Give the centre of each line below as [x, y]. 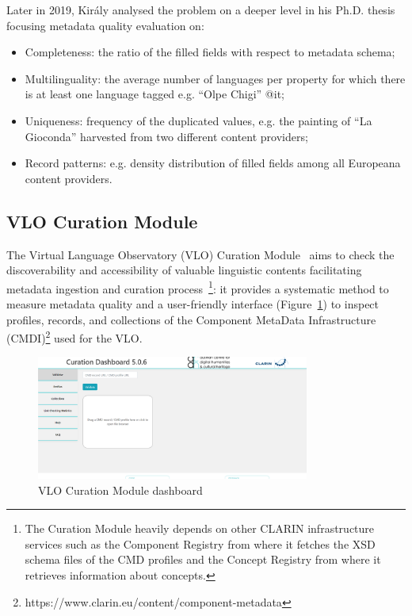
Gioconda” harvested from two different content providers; [166, 136]
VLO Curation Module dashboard [120, 490]
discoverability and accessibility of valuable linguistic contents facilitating [184, 270]
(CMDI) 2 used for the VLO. [74, 337]
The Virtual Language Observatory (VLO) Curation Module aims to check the [200, 254]
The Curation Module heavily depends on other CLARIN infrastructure [200, 528]
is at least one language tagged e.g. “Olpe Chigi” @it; [154, 94]
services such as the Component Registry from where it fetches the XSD [200, 543]
